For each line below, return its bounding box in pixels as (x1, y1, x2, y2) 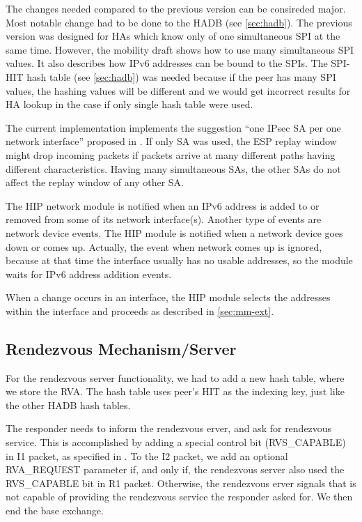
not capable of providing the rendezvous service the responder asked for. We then (6, 489, 353, 504)
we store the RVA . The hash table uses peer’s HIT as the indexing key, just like (6, 384, 345, 399)
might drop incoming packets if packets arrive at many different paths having (6, 147, 336, 162)
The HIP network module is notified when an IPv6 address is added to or (6, 198, 320, 213)
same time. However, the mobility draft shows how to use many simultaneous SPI (6, 42, 354, 56)
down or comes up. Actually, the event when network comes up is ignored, (6, 239, 322, 254)
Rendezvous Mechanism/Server (6, 337, 237, 359)
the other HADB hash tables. (6, 397, 131, 412)
